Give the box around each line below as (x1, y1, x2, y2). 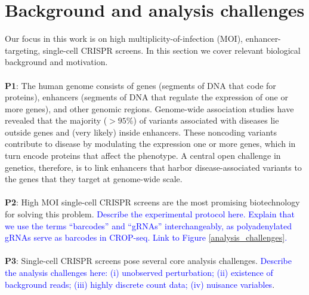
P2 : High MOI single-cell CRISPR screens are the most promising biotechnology (5, 196, 300, 208)
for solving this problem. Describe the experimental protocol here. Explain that (5, 208, 295, 220)
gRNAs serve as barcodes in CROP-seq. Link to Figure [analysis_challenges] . (5, 231, 288, 244)
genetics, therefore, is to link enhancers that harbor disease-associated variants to (5, 161, 302, 173)
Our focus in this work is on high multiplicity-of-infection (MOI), (5, 32, 243, 45)
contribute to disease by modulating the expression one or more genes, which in (5, 137, 296, 150)
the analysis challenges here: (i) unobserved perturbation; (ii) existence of (5, 266, 273, 278)
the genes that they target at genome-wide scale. (5, 173, 183, 185)
